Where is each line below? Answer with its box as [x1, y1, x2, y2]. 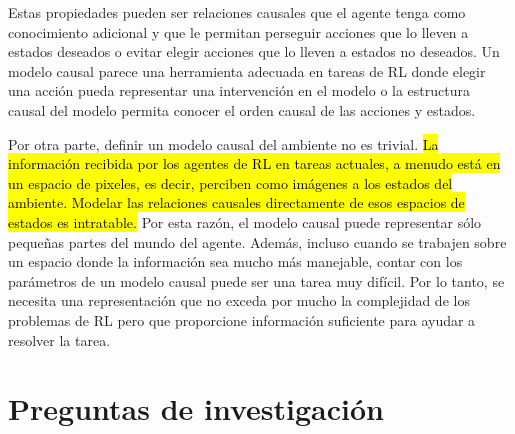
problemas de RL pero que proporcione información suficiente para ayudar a [8, 309, 476, 330]
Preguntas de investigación [8, 388, 384, 429]
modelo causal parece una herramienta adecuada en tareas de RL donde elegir [8, 60, 486, 81]
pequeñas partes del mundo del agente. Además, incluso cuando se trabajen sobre [8, 231, 507, 252]
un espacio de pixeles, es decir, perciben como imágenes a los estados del [8, 172, 453, 193]
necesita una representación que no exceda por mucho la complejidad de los [8, 290, 470, 311]
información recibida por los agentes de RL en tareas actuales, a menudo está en [8, 153, 501, 174]
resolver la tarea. [8, 329, 111, 350]
